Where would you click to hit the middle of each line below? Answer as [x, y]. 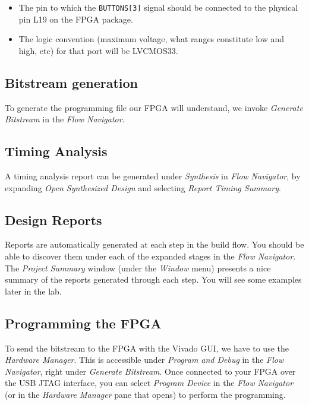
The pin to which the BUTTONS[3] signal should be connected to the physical [158, 7]
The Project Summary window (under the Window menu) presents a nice [138, 268]
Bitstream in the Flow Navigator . [65, 119]
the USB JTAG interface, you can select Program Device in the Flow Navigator [149, 383]
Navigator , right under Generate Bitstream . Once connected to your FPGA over [150, 371]
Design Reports [53, 219]
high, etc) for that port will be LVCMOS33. [98, 50]
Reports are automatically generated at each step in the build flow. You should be [154, 244]
